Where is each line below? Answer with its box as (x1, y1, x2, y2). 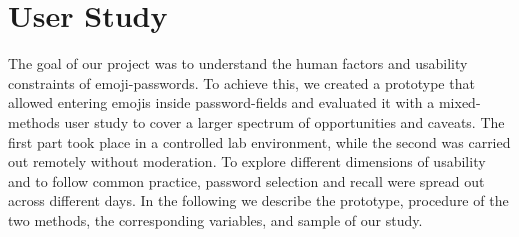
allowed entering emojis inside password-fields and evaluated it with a (8, 92, 435, 113)
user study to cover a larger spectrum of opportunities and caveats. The (64, 111, 505, 132)
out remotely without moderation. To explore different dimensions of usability (8, 151, 486, 172)
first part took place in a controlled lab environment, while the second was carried (8, 131, 511, 152)
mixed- (438, 92, 481, 113)
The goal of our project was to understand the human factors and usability (8, 53, 468, 74)
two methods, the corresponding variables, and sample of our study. (8, 209, 423, 230)
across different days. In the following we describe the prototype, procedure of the (8, 190, 509, 211)
